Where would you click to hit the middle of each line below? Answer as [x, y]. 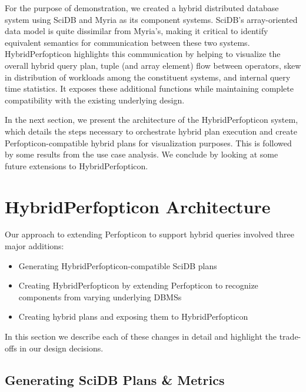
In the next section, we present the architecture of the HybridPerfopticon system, [152, 120]
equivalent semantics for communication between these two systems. [127, 42]
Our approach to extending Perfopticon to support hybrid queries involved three [149, 234]
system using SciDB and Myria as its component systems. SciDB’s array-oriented [151, 19]
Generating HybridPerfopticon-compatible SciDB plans [118, 265]
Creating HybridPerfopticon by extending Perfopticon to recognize [138, 285]
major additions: [34, 246]
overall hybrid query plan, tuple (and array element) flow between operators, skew [153, 65]
